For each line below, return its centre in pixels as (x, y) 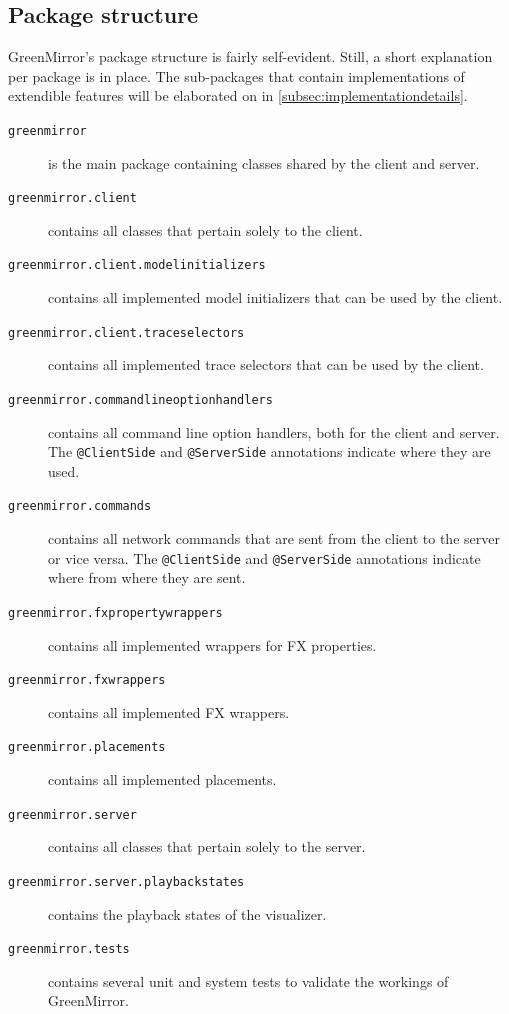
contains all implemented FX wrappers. (169, 711)
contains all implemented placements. (162, 779)
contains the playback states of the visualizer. (187, 913)
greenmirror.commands (80, 506)
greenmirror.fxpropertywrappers (115, 612)
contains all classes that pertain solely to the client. (205, 229)
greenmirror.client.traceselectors (126, 332)
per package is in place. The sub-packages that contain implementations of (236, 75)
